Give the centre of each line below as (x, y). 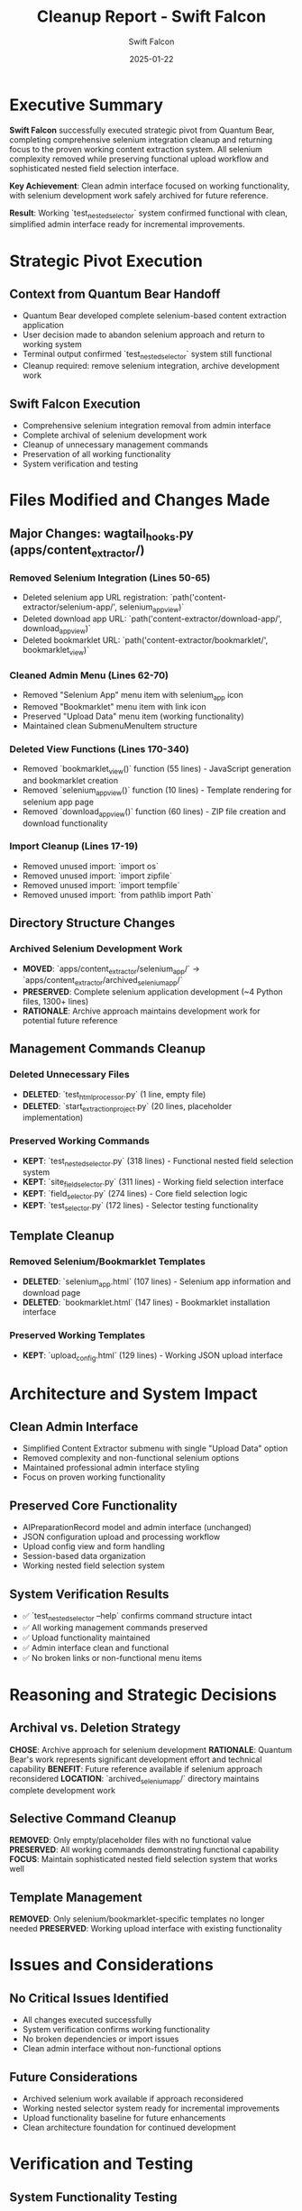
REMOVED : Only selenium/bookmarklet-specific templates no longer (137, 1919)
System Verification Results (89, 1594)
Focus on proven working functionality (94, 1477)
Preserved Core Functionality (93, 1505)
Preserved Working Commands (80, 1141)
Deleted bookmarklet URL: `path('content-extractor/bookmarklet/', (145, 640)
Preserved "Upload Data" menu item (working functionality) (133, 716)
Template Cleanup (62, 1236)
